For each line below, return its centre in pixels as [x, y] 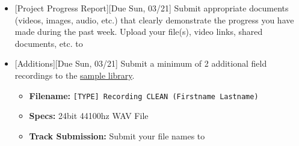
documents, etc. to [49, 43]
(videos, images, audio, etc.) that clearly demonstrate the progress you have [154, 20]
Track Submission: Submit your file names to [117, 135]
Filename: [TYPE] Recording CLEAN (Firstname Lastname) [144, 95]
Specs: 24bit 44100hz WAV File [89, 116]
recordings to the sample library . [75, 75]
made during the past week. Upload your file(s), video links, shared [139, 32]
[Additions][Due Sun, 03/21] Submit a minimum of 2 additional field [141, 63]
